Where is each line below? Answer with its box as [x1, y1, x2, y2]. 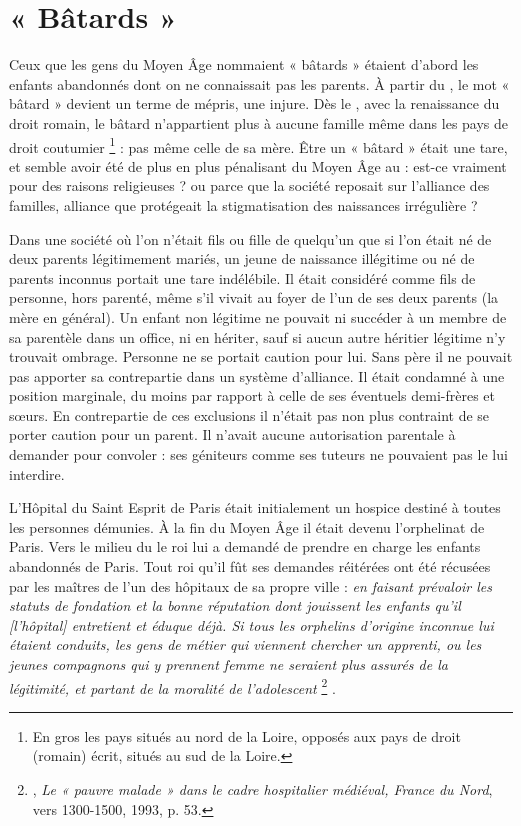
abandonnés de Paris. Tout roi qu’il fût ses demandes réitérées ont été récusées [9, 556, 491, 577]
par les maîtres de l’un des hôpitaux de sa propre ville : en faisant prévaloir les [9, 575, 493, 596]
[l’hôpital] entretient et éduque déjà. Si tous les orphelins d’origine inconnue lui [9, 614, 494, 635]
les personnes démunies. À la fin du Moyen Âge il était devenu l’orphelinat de [9, 516, 485, 537]
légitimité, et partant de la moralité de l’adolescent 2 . [9, 674, 336, 698]
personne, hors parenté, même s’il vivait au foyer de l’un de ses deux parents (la [9, 287, 499, 308]
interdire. [9, 463, 65, 484]
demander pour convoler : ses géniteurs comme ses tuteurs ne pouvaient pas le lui [9, 444, 508, 465]
